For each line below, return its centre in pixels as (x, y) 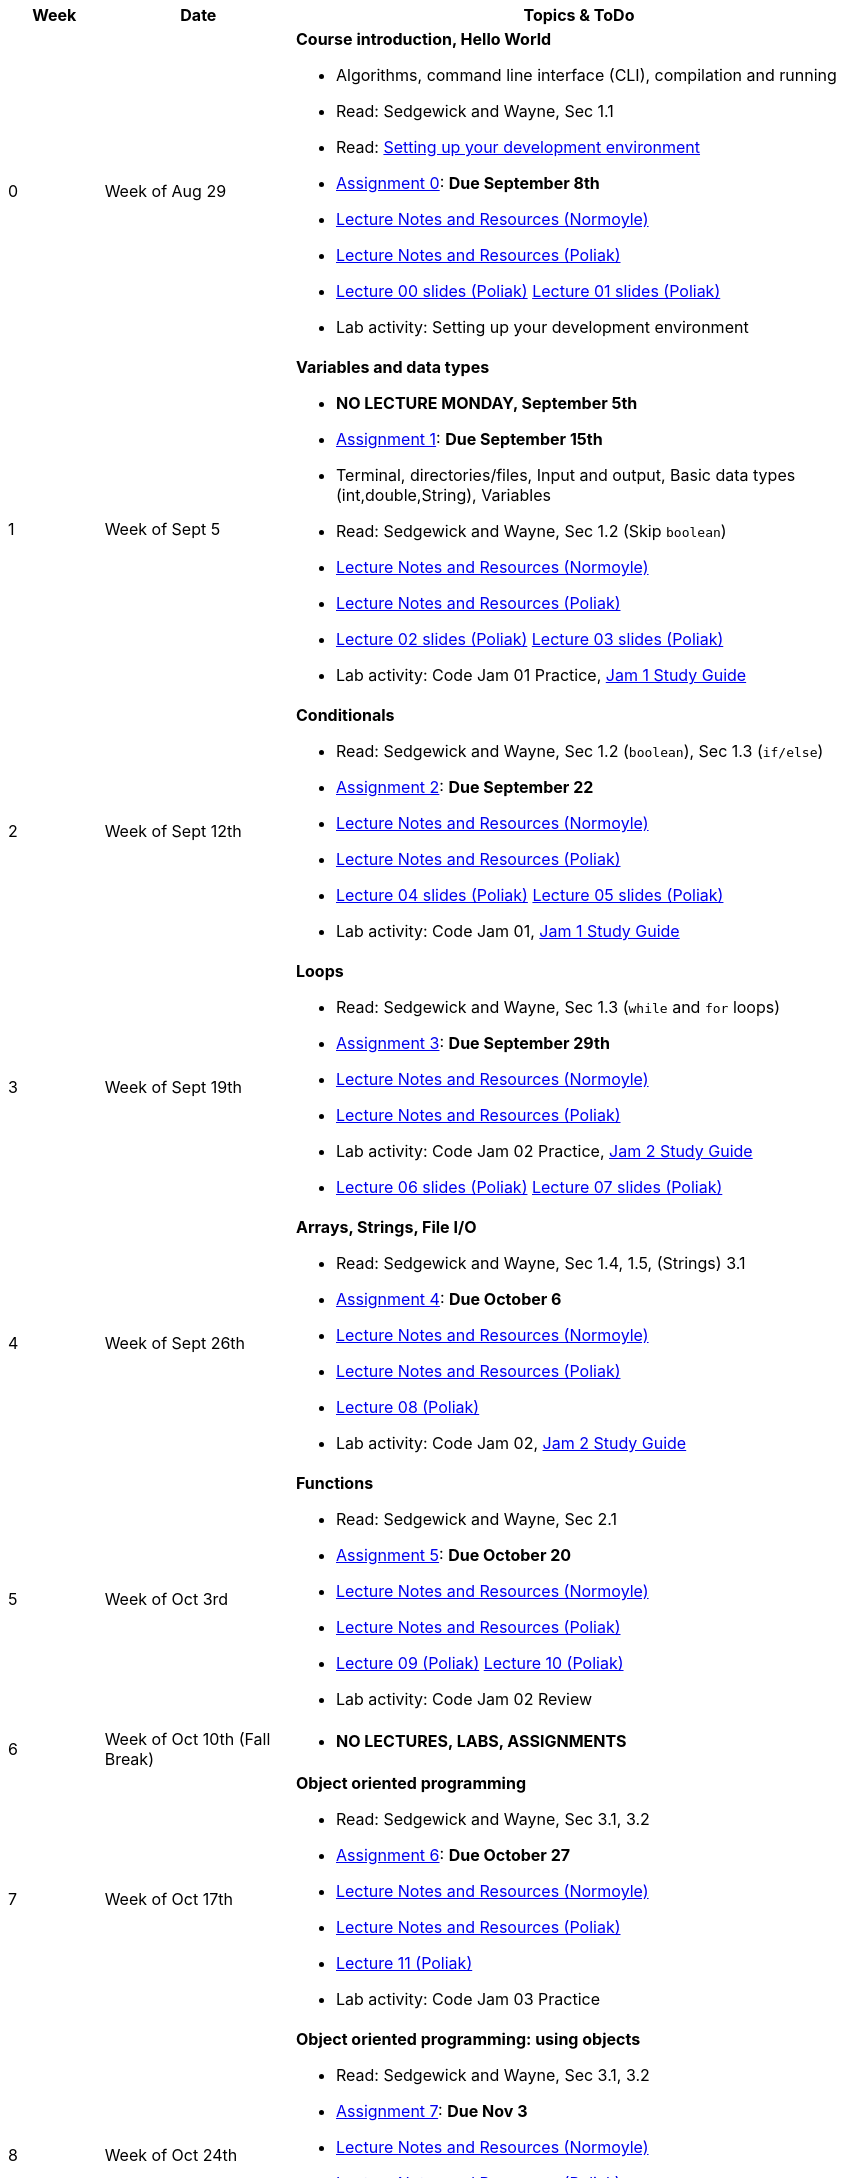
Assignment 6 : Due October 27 (453, 1855)
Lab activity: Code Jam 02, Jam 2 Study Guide (511, 1443)
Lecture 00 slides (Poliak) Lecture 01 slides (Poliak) (528, 291)
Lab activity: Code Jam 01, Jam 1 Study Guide (507, 931)
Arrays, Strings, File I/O (386, 1227)
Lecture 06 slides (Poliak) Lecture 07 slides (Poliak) (529, 1187)
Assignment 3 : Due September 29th (472, 1043)
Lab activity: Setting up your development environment (542, 327)
